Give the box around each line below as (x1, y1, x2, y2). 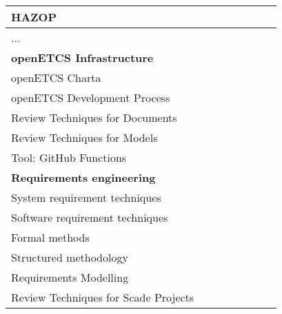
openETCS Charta (11, 70, 101, 85)
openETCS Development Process (11, 90, 170, 105)
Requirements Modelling (11, 269, 129, 285)
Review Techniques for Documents (11, 109, 177, 125)
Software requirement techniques (11, 209, 168, 225)
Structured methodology (11, 249, 128, 265)
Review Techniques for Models (11, 129, 158, 145)
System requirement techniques (11, 189, 161, 205)
